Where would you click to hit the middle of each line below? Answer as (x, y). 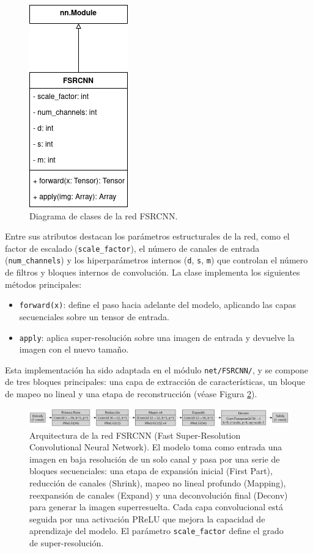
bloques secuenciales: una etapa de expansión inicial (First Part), (151, 471)
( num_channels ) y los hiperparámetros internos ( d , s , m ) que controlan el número (156, 260)
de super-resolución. (67, 543)
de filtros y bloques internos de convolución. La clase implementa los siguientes (153, 272)
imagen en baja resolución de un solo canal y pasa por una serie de (155, 459)
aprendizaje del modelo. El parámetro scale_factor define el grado (156, 531)
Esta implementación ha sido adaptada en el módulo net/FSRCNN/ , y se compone (157, 369)
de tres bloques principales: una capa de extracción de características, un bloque (155, 382)
